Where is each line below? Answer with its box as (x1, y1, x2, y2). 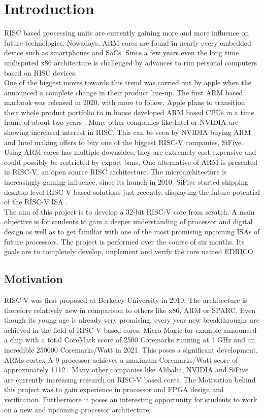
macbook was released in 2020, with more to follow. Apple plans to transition (4, 97, 245, 108)
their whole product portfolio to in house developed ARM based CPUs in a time (4, 107, 254, 117)
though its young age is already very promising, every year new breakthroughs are (4, 315, 260, 325)
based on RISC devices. (4, 67, 77, 78)
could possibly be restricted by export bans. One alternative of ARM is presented (4, 156, 258, 167)
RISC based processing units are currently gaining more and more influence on (4, 27, 249, 38)
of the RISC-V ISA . (4, 196, 68, 207)
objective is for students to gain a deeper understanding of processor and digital (4, 216, 253, 227)
